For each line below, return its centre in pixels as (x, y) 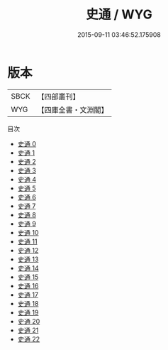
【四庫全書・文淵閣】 (73, 109)
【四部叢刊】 (58, 97)
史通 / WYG (119, 15)
